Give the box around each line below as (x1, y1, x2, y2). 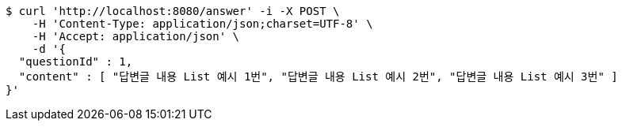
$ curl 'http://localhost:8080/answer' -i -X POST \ (6, 5, 340, 17)
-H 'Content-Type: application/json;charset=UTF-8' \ (32, 17, 373, 30)
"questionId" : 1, (18, 55, 133, 68)
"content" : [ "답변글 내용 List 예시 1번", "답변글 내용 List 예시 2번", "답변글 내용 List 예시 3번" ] (18, 70, 618, 83)
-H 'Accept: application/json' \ (32, 30, 240, 43)
